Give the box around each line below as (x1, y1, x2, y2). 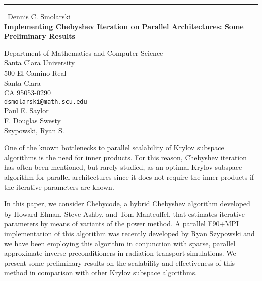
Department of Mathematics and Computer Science (4, 47, 163, 58)
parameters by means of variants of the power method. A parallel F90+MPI (4, 218, 239, 229)
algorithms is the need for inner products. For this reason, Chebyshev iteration (4, 152, 247, 162)
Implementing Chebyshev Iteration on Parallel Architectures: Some (4, 21, 244, 31)
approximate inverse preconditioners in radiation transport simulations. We (4, 248, 236, 258)
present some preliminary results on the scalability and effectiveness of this (4, 257, 235, 268)
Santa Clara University (4, 57, 75, 68)
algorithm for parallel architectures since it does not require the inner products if (4, 171, 254, 182)
